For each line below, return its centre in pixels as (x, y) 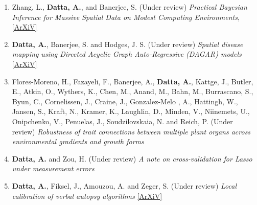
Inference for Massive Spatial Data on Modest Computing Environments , (126, 17)
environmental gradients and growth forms (78, 141)
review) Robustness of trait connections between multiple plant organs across (131, 131)
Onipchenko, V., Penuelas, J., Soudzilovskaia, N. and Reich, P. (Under (122, 121)
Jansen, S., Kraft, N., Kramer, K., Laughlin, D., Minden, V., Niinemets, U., (131, 111)
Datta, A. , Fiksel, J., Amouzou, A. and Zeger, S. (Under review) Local (124, 185)
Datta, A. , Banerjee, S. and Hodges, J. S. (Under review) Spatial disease (127, 44)
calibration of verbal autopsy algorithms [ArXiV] (87, 196)
